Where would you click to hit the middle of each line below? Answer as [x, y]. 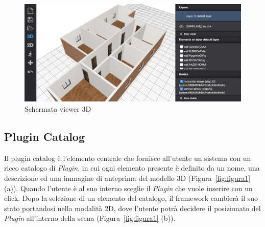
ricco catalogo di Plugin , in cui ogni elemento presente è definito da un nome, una [132, 168]
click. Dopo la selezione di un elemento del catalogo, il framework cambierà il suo [131, 198]
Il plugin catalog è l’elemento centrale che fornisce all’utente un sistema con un [128, 158]
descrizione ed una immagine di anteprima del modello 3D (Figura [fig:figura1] [127, 178]
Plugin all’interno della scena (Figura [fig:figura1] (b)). [90, 218]
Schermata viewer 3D [58, 109]
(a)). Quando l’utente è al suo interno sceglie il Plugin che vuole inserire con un [128, 188]
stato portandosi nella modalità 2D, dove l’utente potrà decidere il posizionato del [132, 208]
